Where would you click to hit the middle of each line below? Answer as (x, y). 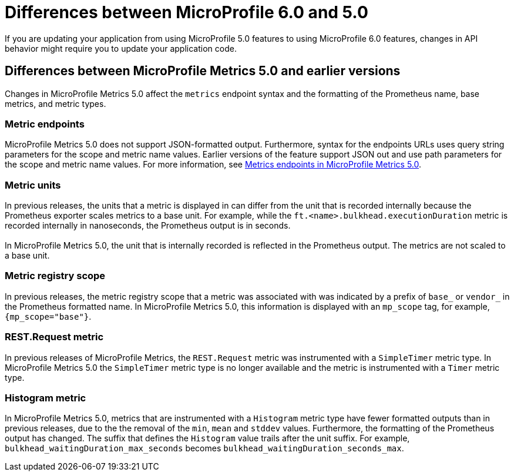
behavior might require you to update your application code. (121, 48)
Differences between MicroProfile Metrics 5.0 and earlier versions (203, 71)
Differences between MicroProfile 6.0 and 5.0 (187, 12)
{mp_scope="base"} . (48, 316)
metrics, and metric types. (56, 103)
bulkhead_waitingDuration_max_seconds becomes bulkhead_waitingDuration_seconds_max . (204, 448)
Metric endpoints (45, 124)
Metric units (33, 185)
